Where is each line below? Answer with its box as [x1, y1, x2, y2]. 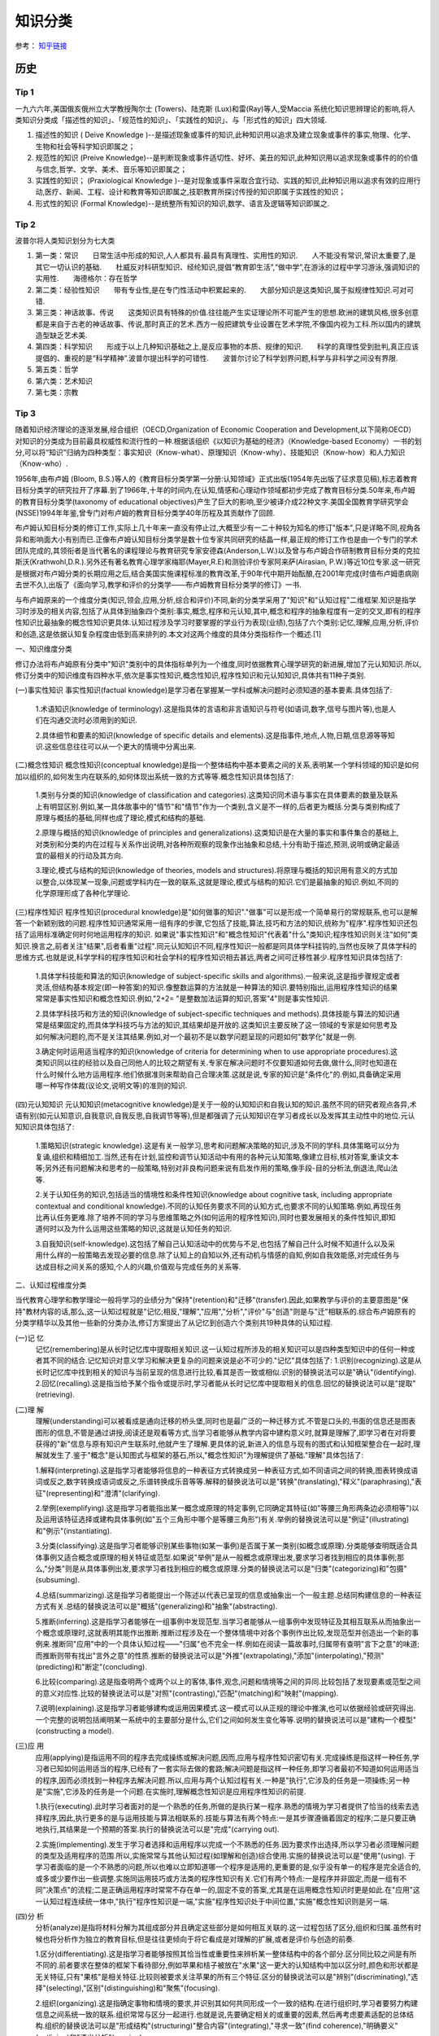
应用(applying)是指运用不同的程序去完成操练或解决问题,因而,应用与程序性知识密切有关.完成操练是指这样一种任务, [35, 1752, 412, 1762]
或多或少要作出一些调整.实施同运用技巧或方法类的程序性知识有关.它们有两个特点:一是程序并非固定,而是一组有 [35, 1873, 400, 1883]
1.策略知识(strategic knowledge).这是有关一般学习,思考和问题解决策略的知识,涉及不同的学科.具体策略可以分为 [35, 1140, 400, 1150]
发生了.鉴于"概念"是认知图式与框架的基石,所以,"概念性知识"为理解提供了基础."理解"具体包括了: [49, 1450, 363, 1460]
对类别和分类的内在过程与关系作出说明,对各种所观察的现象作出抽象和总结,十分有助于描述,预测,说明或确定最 [35, 839, 393, 849]
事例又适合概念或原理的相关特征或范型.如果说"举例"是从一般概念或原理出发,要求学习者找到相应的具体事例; [41, 1552, 398, 1562]
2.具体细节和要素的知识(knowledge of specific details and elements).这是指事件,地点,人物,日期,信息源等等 [35, 730, 389, 740]
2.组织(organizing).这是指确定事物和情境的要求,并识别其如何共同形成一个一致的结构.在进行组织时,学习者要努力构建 [35, 1998, 419, 2007]
